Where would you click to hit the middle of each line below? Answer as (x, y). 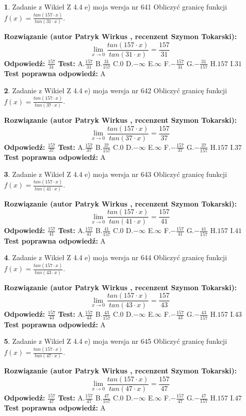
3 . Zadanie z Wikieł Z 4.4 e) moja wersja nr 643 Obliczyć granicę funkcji (115, 174)
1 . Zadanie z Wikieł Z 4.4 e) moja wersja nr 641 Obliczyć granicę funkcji (115, 7)
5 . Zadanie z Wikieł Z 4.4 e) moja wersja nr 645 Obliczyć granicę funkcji (115, 341)
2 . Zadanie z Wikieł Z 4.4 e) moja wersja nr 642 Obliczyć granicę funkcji (115, 90)
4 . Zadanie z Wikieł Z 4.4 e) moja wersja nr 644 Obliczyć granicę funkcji (115, 257)
